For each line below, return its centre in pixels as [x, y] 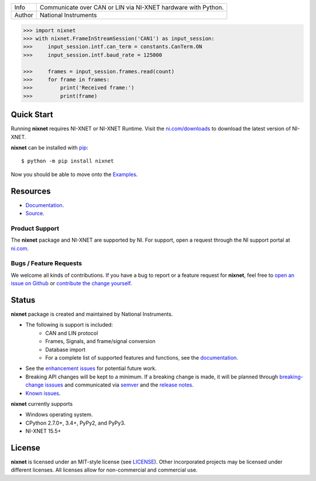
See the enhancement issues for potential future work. [91, 368]
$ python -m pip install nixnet [68, 161]
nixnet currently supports [42, 404]
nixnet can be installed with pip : [49, 148]
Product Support [35, 228]
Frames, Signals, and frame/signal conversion [100, 341]
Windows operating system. [59, 415]
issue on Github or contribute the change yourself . [71, 283]
